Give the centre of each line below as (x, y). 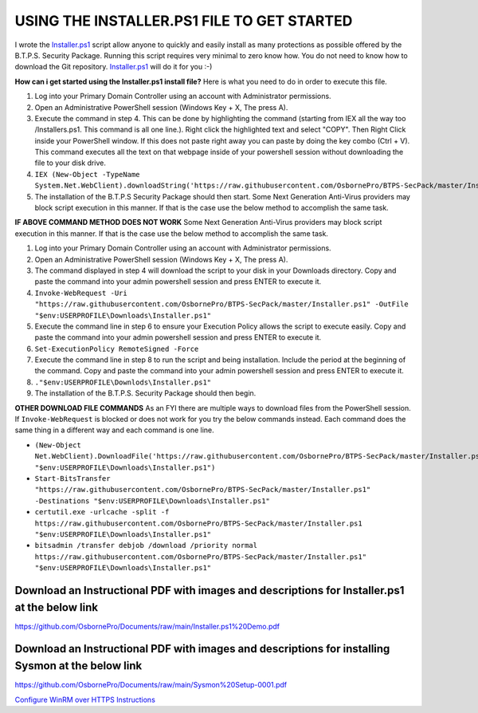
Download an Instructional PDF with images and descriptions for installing (202, 649)
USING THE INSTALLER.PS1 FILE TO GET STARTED (184, 21)
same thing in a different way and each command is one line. (114, 430)
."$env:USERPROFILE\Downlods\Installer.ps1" (123, 382)
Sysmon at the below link (78, 666)
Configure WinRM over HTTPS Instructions (85, 699)
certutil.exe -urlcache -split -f (102, 512)
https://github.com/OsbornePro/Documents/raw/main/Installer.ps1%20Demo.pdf (147, 626)
